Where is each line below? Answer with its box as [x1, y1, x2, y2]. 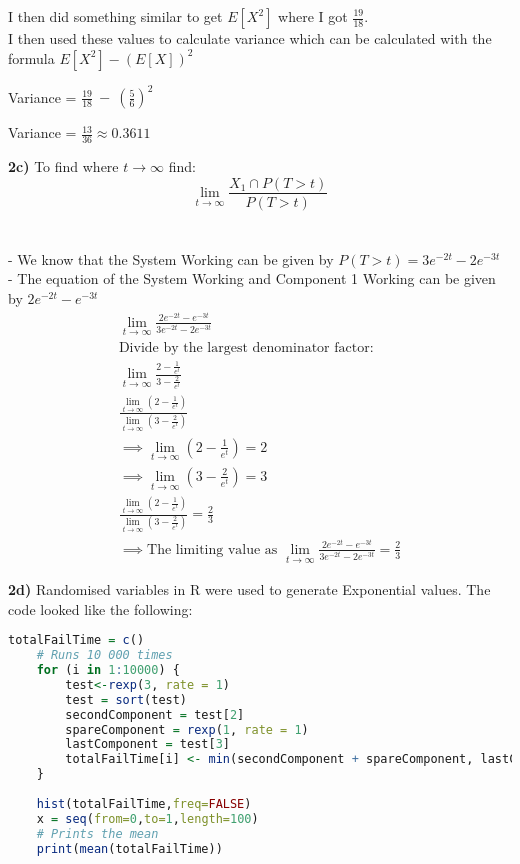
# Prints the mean [36, 826, 159, 841]
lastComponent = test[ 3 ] [65, 737, 230, 752]
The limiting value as [147, 542, 278, 557]
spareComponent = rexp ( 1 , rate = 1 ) [65, 722, 309, 737]
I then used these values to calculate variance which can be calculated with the [8, 28, 492, 48]
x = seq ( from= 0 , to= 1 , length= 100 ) [36, 811, 259, 826]
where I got [278, 6, 348, 26]
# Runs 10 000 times [36, 648, 173, 663]
